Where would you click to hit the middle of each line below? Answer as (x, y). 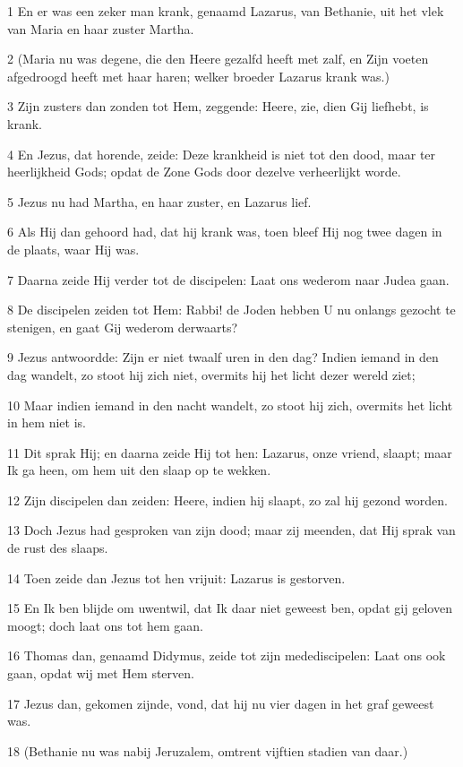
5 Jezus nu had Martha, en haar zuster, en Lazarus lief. (159, 201)
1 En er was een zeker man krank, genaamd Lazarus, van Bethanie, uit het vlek (226, 11)
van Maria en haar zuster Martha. (101, 28)
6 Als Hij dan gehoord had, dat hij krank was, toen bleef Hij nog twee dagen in (225, 232)
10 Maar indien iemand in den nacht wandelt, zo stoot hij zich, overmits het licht (230, 405)
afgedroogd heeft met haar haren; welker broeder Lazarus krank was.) (198, 76)
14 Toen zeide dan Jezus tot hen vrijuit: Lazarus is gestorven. (176, 577)
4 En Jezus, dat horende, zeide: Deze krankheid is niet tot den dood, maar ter (222, 154)
